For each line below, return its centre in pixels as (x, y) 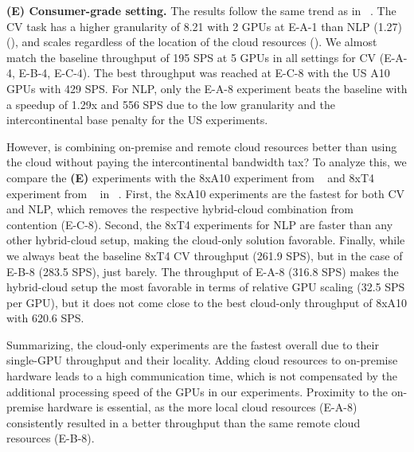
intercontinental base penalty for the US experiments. (137, 120)
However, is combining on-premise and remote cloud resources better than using (202, 146)
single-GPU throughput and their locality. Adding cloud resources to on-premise (202, 360)
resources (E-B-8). (51, 438)
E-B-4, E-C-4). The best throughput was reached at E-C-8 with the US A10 (204, 73)
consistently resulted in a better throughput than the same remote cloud (184, 422)
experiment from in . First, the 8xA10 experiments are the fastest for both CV (206, 193)
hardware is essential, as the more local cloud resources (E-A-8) (202, 407)
